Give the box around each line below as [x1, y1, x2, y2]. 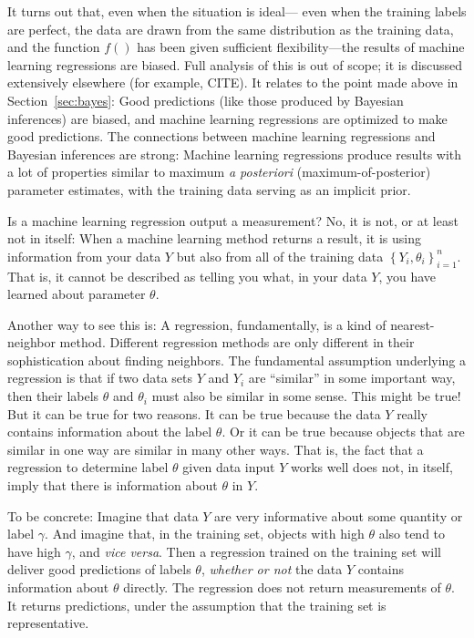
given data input [182, 458, 275, 477]
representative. [7, 613, 89, 633]
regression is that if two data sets [7, 368, 193, 387]
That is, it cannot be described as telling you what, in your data [7, 266, 367, 285]
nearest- [390, 314, 435, 334]
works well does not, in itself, [290, 458, 453, 477]
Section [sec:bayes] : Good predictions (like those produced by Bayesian [7, 90, 404, 109]
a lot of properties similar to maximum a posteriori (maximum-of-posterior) [7, 162, 431, 181]
